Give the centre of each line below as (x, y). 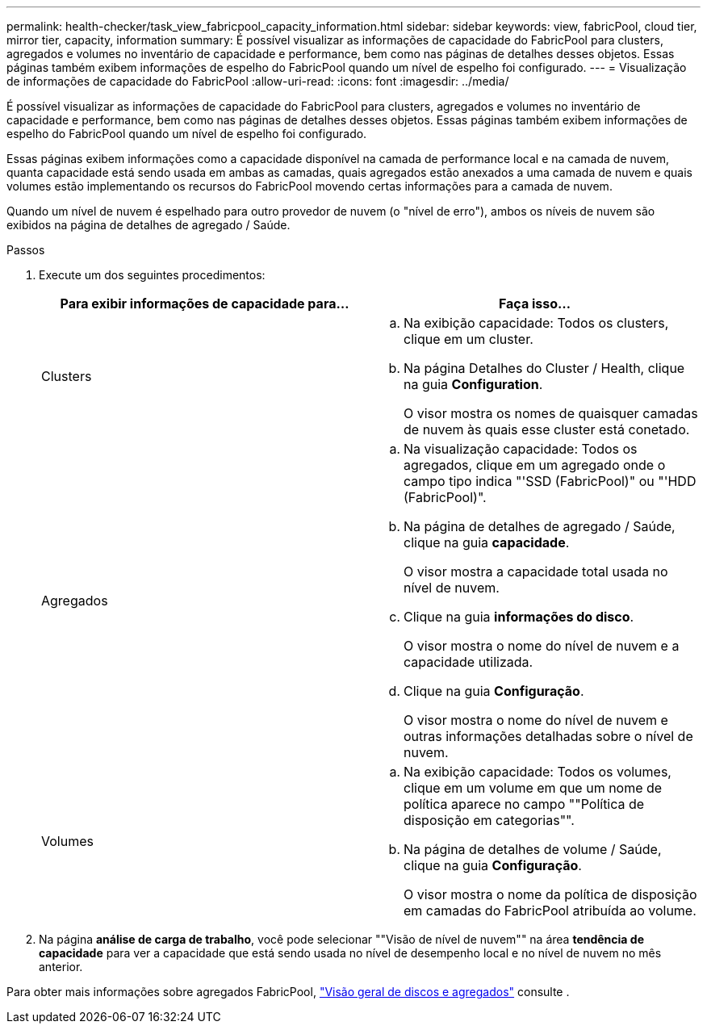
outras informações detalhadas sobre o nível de (548, 736)
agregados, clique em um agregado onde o (535, 465)
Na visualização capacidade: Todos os (521, 449)
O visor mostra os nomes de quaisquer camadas (551, 413)
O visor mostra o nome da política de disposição (550, 894)
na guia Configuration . (473, 384)
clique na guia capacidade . (487, 542)
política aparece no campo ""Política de (524, 804)
